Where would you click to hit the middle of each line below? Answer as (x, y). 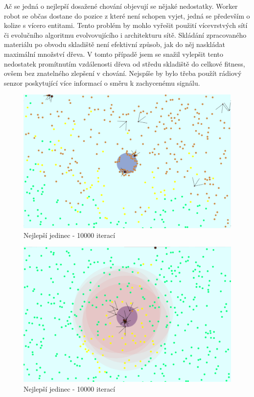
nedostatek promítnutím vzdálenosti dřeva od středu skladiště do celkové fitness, (125, 63)
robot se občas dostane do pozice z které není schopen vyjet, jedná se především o (127, 15)
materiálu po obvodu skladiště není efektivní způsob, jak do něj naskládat (115, 44)
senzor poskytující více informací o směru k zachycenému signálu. (102, 82)
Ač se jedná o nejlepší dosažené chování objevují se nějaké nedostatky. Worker (121, 6)
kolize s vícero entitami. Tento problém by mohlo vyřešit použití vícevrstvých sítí (126, 25)
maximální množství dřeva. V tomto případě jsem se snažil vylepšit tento (114, 54)
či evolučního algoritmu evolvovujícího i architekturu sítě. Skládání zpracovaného (125, 35)
